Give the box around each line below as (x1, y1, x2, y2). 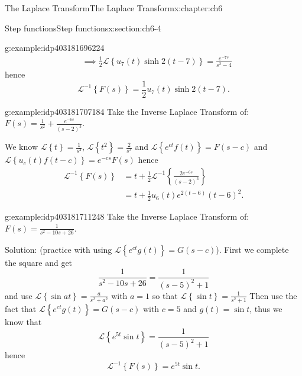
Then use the (249, 289, 297, 301)
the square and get (5, 256, 73, 268)
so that (152, 289, 178, 301)
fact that (5, 303, 37, 314)
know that (5, 316, 42, 327)
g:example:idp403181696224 (5, 41, 105, 54)
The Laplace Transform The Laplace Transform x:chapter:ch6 (5, 2, 223, 14)
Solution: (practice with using (5, 243, 112, 255)
